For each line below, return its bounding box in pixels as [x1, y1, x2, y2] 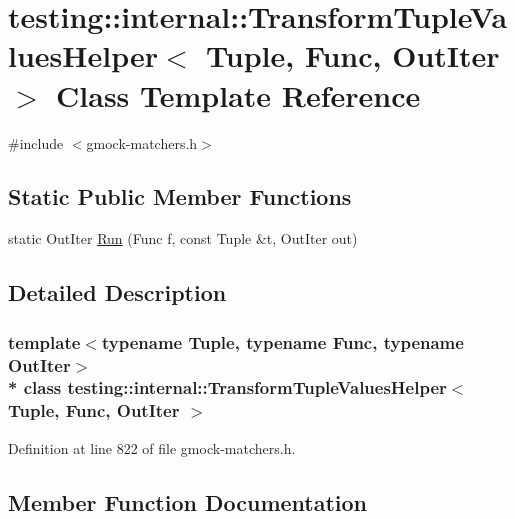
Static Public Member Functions [8, 181, 352, 212]
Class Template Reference [56, 74, 421, 115]
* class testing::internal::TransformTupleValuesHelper [8, 375, 447, 400]
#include [8, 132, 64, 153]
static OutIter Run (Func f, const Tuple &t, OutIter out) [8, 228, 358, 249]
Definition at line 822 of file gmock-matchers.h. [8, 437, 296, 458]
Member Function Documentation [8, 486, 368, 517]
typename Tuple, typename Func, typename [101, 329, 464, 354]
